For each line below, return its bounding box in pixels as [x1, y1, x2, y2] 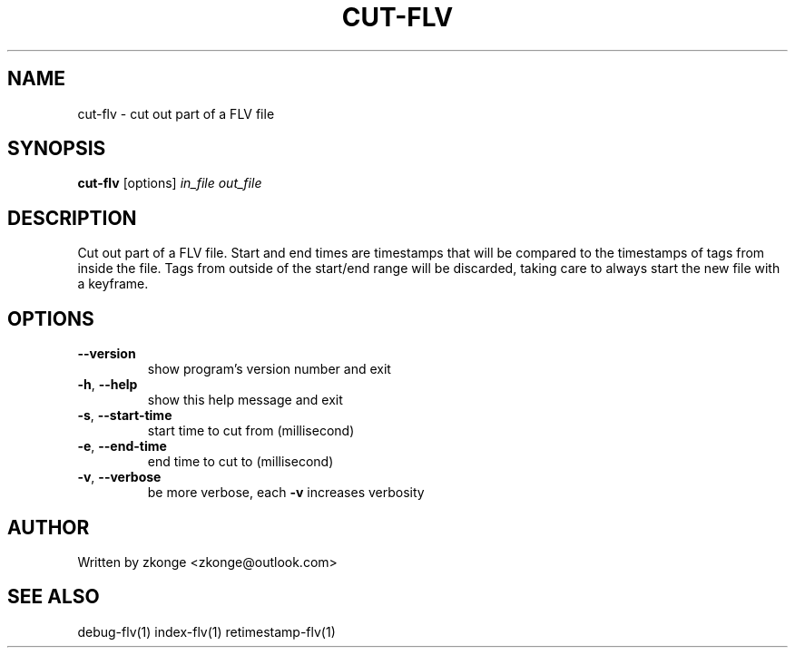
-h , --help [77, 376, 138, 393]
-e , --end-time [77, 438, 167, 455]
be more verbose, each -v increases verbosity [147, 484, 425, 501]
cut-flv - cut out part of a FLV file [77, 105, 275, 122]
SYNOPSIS [7, 137, 106, 161]
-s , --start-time [77, 407, 172, 424]
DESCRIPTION [7, 206, 137, 230]
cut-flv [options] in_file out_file [77, 175, 262, 191]
